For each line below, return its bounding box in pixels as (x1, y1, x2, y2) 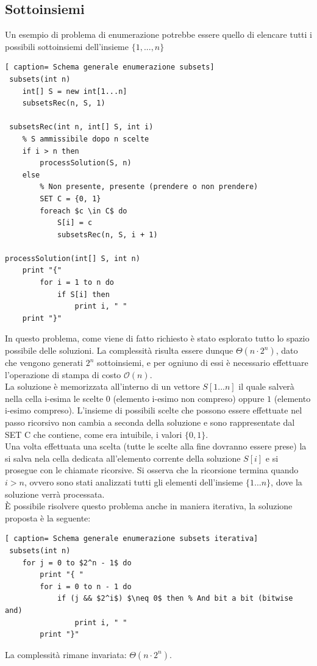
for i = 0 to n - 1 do (40, 582, 132, 591)
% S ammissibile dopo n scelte (22, 134, 149, 143)
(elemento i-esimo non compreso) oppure (113, 392, 265, 404)
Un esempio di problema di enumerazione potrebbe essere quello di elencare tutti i (5, 28, 313, 41)
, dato (276, 344, 298, 357)
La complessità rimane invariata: (5, 648, 127, 661)
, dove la (271, 475, 302, 488)
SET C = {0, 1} (40, 194, 101, 203)
